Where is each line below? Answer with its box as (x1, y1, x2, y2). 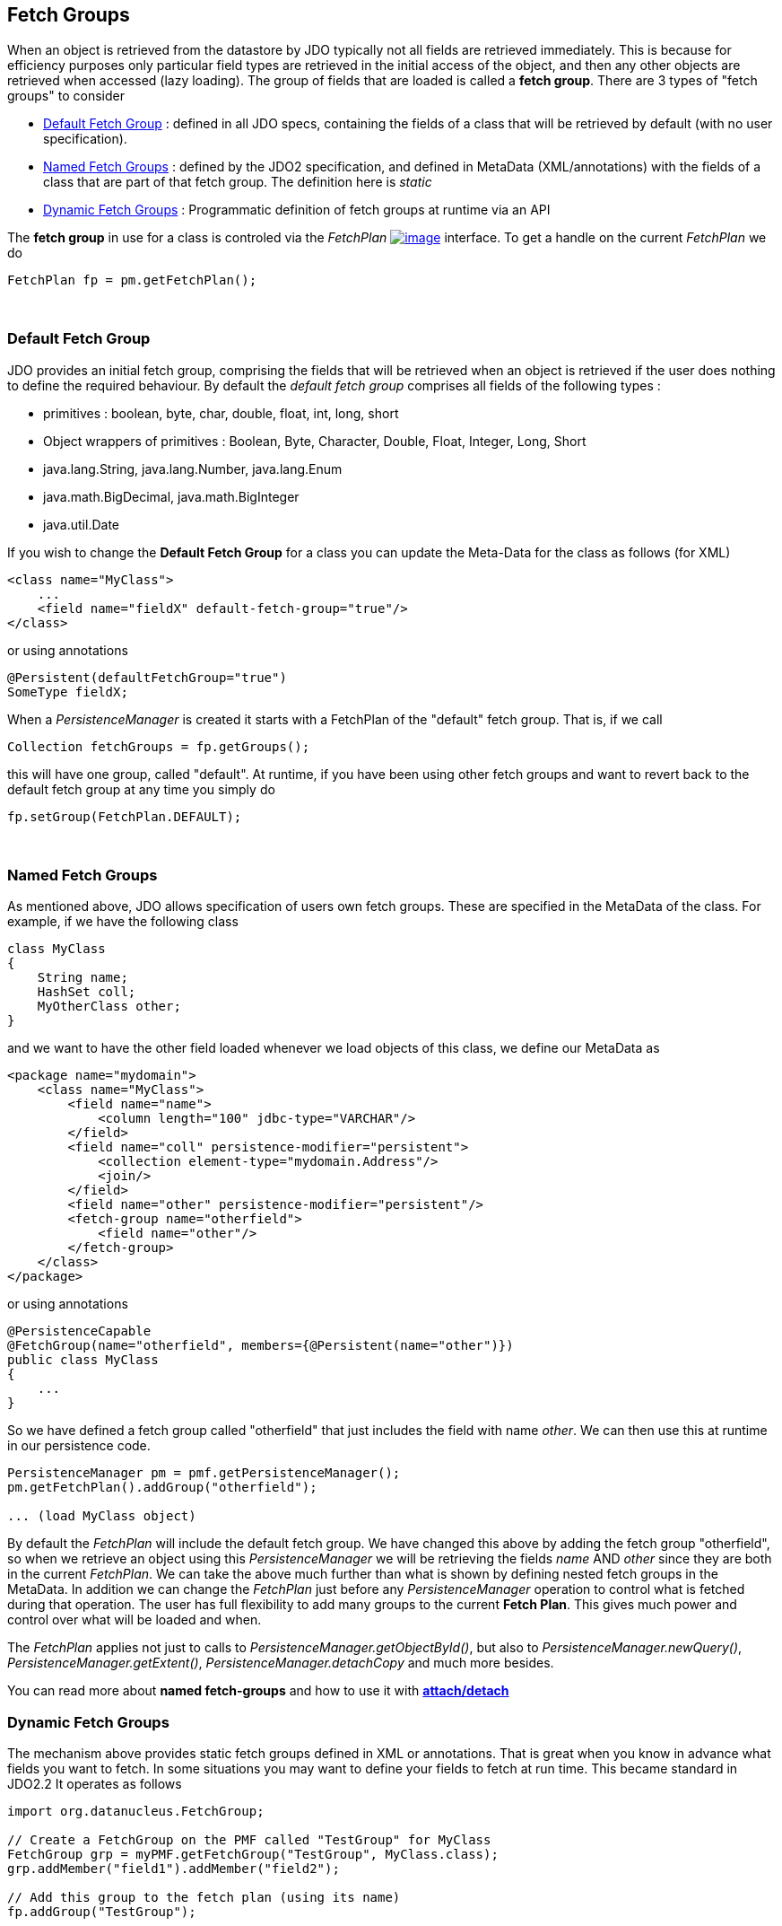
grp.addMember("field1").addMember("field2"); (7, 1861, 340, 1877)
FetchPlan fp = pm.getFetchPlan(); (7, 272, 257, 287)
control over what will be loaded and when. (7, 1612, 262, 1628)
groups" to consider (7, 87, 125, 103)
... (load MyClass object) (7, 1509, 196, 1524)
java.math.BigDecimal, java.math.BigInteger (43, 488, 300, 504)
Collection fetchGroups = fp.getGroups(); (7, 739, 310, 754)
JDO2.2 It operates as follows (7, 1776, 182, 1792)
